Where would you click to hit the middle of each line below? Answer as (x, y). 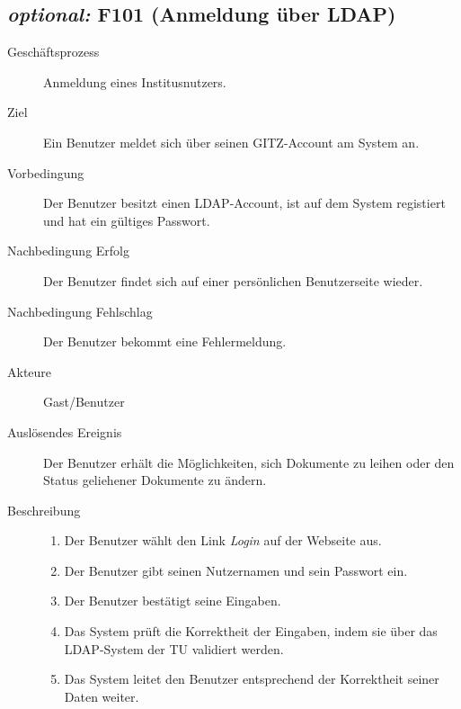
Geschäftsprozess (53, 52)
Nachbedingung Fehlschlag (80, 311)
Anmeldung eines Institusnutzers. (135, 81)
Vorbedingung (46, 172)
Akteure (30, 371)
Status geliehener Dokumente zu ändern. (155, 480)
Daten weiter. (102, 696)
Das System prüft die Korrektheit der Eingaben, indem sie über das (251, 631)
